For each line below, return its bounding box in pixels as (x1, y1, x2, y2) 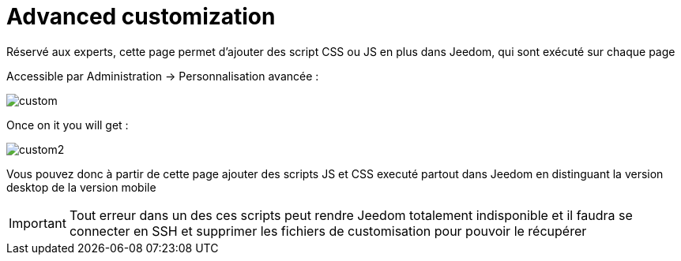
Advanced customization (6, 3, 276, 30)
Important (9, 214, 66, 231)
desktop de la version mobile (6, 180, 156, 194)
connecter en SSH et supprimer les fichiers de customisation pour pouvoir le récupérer (69, 222, 587, 239)
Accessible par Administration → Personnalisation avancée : (6, 69, 319, 83)
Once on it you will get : (6, 117, 129, 132)
